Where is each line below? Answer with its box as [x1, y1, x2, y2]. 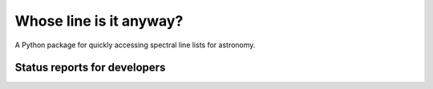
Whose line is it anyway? [14, 12, 184, 30]
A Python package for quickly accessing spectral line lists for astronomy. [14, 40, 256, 50]
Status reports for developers [14, 61, 166, 75]
